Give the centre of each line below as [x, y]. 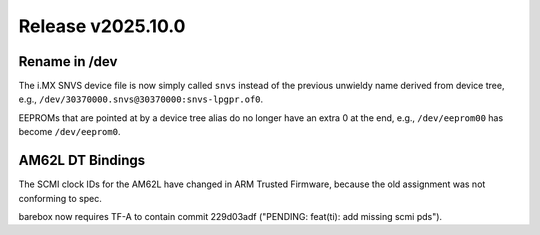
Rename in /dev [68, 61]
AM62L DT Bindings [82, 160]
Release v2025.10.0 [102, 26]
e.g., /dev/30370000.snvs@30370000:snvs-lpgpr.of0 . [141, 99]
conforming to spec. [60, 198]
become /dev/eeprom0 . [69, 132]
